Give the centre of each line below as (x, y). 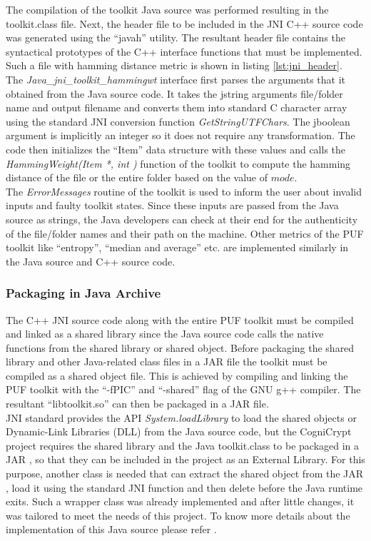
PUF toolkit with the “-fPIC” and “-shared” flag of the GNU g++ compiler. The (183, 389)
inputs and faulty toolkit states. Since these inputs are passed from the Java (172, 205)
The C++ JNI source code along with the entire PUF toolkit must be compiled (180, 319)
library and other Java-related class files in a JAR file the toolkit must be (167, 361)
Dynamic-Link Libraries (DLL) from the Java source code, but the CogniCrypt (179, 431)
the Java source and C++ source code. (91, 261)
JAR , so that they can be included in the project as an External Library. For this (185, 459)
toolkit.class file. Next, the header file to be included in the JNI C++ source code (184, 23)
